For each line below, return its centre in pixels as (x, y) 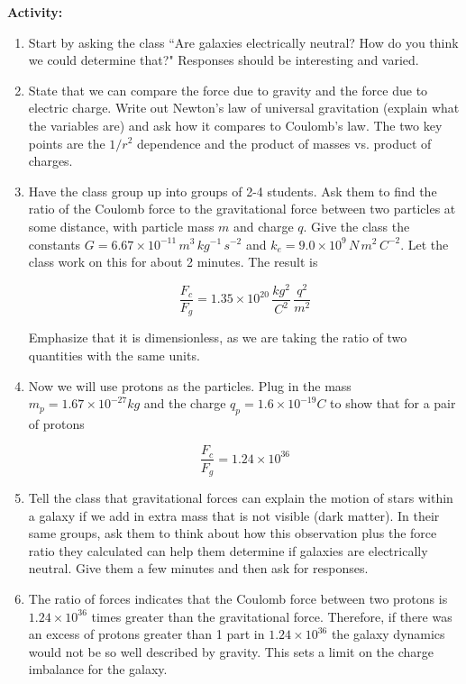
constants (55, 244)
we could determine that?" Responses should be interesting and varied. (224, 60)
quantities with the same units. (114, 355)
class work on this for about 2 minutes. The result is (173, 262)
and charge (264, 226)
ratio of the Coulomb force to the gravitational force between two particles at (242, 209)
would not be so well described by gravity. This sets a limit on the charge (231, 651)
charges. (50, 161)
